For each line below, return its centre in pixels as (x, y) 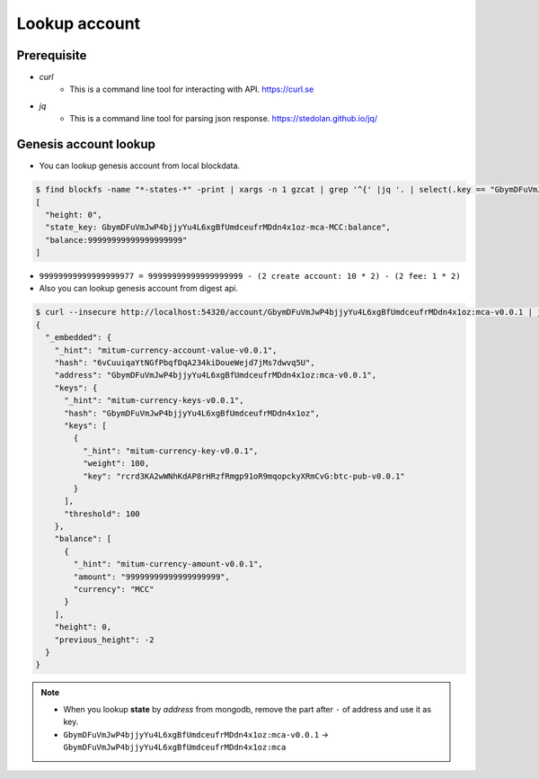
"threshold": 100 (102, 514)
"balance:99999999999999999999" (116, 240)
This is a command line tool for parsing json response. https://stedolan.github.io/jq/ (223, 119)
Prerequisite (52, 55)
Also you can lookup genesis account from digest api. (138, 289)
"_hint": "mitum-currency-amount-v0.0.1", (168, 564)
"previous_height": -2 (104, 640)
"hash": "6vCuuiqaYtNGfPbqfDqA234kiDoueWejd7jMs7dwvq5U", (185, 363)
